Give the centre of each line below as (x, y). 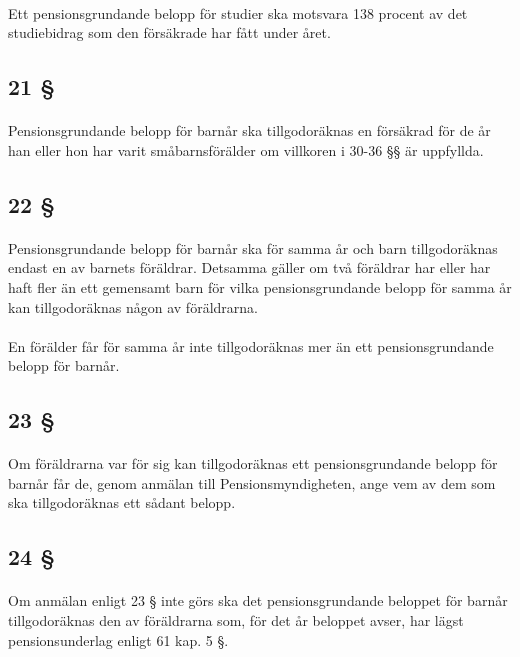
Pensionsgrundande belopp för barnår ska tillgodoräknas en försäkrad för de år (249, 130)
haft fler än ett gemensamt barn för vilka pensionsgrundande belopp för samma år (260, 286)
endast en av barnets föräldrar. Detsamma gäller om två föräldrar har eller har (249, 267)
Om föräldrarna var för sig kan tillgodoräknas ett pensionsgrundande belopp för (253, 463)
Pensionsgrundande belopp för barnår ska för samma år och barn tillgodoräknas (253, 247)
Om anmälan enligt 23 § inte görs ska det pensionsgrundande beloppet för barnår (258, 600)
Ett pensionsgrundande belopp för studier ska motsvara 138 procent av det (238, 12)
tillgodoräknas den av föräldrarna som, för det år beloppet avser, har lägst (236, 620)
